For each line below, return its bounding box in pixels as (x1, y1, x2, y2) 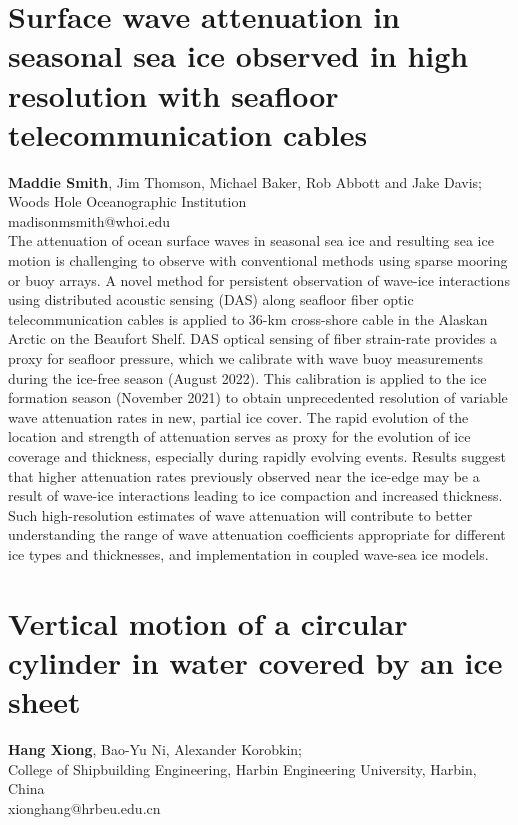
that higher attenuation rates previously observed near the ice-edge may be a (8, 465, 480, 486)
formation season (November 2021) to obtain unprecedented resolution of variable (8, 387, 508, 408)
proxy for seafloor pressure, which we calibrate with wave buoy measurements (8, 348, 484, 369)
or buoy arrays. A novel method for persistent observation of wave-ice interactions (8, 269, 510, 290)
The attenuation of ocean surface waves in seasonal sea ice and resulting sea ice (8, 230, 494, 251)
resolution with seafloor (8, 74, 339, 115)
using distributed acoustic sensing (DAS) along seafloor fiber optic (8, 289, 414, 310)
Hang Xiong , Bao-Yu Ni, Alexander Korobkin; (8, 739, 302, 760)
